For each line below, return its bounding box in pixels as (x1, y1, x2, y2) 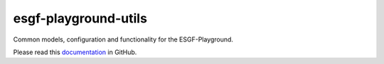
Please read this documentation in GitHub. (13, 48, 137, 56)
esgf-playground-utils (13, 11, 147, 26)
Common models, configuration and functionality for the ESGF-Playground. (13, 35, 234, 44)
